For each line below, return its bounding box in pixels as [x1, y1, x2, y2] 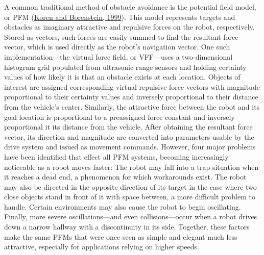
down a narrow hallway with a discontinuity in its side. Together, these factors [4, 221, 250, 232]
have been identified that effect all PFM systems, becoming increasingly [4, 151, 229, 162]
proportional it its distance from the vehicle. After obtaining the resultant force [4, 121, 253, 132]
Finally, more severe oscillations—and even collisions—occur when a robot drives [4, 211, 257, 222]
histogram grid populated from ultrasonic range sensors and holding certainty [4, 61, 247, 72]
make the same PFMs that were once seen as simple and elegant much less [4, 231, 237, 242]
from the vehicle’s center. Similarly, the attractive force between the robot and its [4, 101, 260, 112]
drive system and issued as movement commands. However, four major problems [4, 141, 256, 152]
